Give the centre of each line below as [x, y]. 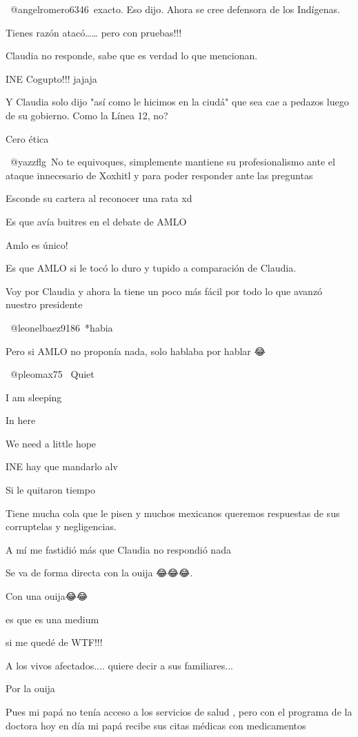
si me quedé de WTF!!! [54, 642]
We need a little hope [51, 443]
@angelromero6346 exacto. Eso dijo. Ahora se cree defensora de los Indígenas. [175, 9]
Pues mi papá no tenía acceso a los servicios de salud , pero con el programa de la [179, 711]
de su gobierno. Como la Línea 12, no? [87, 115]
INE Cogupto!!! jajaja [51, 78]
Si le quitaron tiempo [50, 490]
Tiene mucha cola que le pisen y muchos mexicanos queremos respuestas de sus [173, 513]
